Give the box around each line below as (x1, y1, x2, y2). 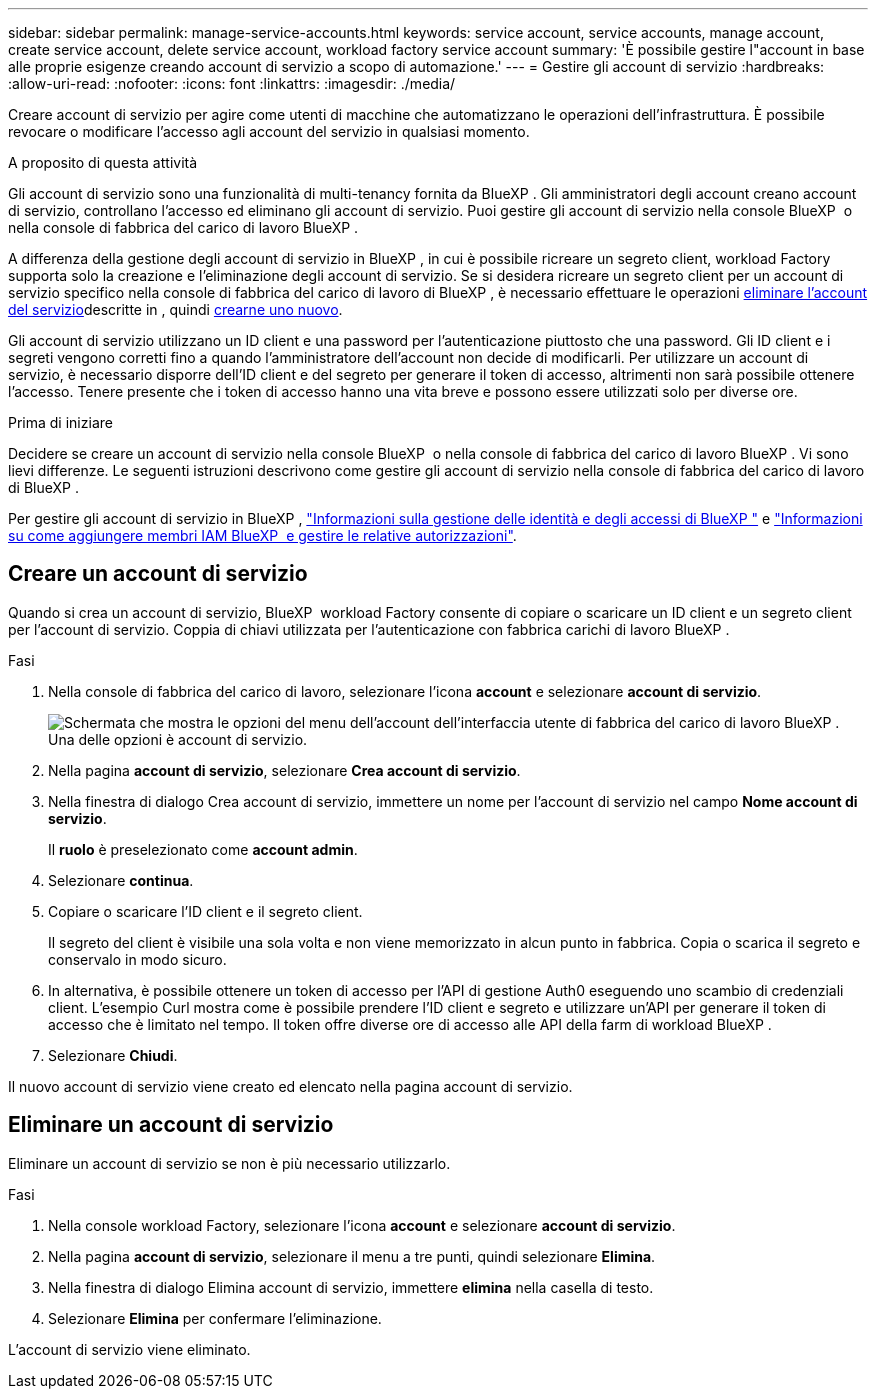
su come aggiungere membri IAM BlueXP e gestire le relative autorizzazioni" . (8, 527, 517, 544)
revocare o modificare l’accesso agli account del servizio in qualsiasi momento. (8, 123, 530, 140)
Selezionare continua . (48, 871, 194, 889)
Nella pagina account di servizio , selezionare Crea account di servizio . (48, 761, 521, 779)
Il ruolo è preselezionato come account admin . (48, 840, 358, 858)
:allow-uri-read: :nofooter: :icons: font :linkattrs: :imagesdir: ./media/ (8, 75, 456, 92)
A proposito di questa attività (8, 154, 198, 171)
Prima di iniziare (8, 414, 113, 431)
